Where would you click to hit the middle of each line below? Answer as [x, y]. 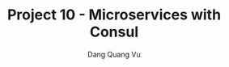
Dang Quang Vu [114, 54]
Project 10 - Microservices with [114, 15]
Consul [114, 32]
